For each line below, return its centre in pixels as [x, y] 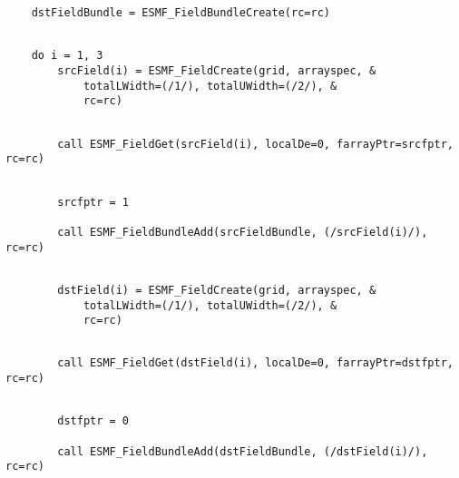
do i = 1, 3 [67, 56]
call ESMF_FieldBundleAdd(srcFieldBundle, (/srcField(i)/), [243, 232]
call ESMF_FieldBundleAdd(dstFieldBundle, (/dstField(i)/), [243, 451]
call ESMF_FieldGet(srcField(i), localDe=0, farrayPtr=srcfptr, [255, 144]
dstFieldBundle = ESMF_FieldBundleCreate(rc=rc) [181, 13]
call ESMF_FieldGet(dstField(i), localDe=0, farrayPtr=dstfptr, [255, 363]
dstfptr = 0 [93, 421]
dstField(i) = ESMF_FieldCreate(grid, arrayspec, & [217, 290]
